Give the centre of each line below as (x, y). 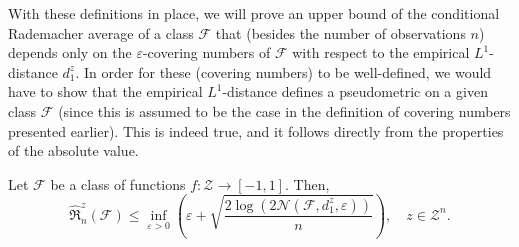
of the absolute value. (73, 150)
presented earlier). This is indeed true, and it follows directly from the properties (256, 130)
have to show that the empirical (105, 91)
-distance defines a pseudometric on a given (355, 91)
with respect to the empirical (381, 52)
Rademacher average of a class (101, 32)
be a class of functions (118, 183)
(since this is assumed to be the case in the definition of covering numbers (284, 110)
